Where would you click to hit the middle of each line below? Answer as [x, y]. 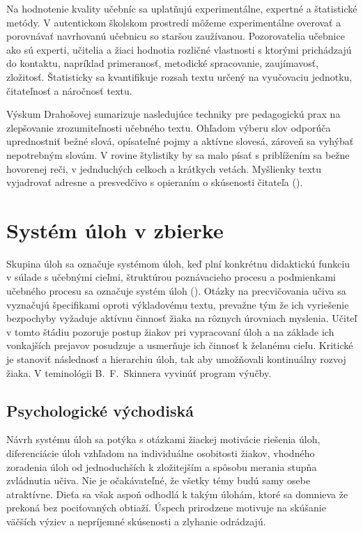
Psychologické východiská [100, 410]
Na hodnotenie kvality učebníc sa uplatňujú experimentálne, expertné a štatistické [182, 8]
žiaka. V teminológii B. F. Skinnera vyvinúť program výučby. [139, 372]
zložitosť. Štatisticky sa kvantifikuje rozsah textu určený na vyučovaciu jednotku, [179, 76]
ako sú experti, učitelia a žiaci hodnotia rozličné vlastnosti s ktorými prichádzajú [179, 49]
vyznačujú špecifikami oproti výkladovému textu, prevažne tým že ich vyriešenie [178, 304]
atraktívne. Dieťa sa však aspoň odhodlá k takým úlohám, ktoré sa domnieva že [177, 494]
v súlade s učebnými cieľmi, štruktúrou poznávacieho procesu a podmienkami [171, 277]
